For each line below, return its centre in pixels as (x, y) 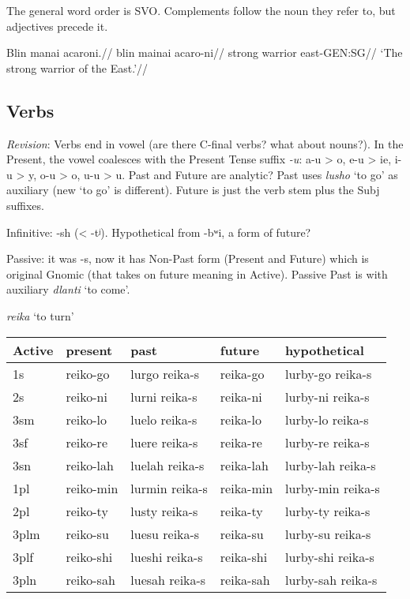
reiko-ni (87, 396)
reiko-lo (87, 419)
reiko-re (87, 442)
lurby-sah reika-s (331, 579)
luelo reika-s (164, 419)
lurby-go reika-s (329, 373)
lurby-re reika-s (327, 442)
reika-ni (241, 396)
